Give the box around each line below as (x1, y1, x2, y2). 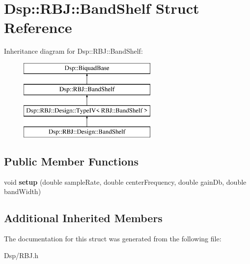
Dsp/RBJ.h (4, 250, 39, 260)
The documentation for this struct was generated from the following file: (4, 233, 222, 244)
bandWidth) (4, 186, 41, 197)
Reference (4, 17, 72, 37)
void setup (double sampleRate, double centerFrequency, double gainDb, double (4, 176, 247, 187)
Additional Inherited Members (4, 210, 163, 226)
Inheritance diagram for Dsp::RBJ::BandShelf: (4, 46, 143, 56)
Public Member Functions (4, 154, 139, 169)
